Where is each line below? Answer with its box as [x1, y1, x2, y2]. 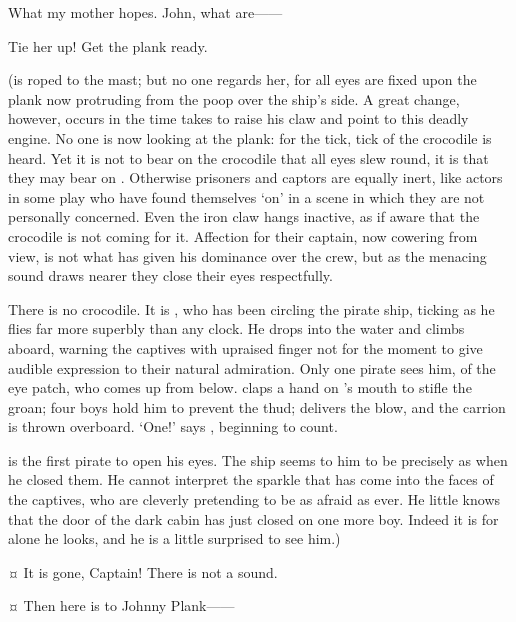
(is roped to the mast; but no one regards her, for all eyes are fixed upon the [8, 69, 477, 90]
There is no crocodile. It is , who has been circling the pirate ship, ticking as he [8, 298, 495, 319]
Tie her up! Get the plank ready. [8, 35, 208, 56]
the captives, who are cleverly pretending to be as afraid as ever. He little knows [8, 489, 501, 510]
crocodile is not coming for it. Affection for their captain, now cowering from [8, 225, 478, 246]
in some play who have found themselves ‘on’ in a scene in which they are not [8, 186, 485, 207]
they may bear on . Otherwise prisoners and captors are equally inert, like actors [8, 167, 503, 188]
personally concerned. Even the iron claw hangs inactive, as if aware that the [8, 206, 480, 227]
